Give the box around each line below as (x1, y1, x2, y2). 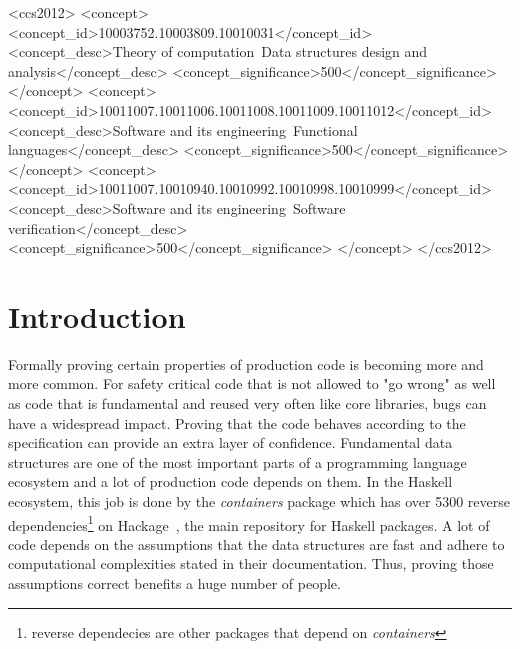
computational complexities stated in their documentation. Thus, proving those (8, 553, 494, 574)
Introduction (8, 295, 186, 336)
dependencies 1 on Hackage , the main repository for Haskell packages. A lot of (8, 511, 490, 535)
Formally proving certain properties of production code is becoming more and (8, 353, 484, 374)
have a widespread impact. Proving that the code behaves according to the (8, 412, 466, 433)
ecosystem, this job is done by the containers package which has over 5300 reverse (8, 491, 510, 511)
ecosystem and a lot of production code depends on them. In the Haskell (8, 471, 453, 492)
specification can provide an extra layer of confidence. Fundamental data (8, 432, 453, 453)
